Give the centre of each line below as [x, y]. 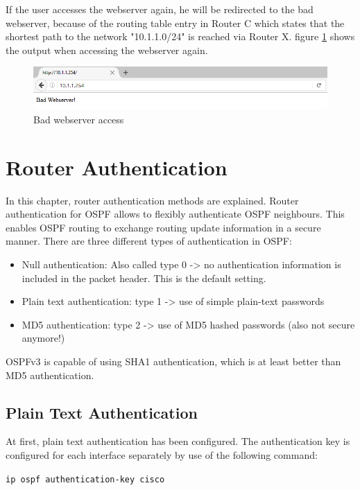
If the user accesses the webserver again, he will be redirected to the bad [160, 9]
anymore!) [43, 338]
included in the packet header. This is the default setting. [144, 278]
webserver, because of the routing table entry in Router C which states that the [175, 23]
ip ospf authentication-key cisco [85, 479]
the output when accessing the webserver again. [107, 50]
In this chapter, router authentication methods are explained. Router [152, 200]
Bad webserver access [79, 119]
